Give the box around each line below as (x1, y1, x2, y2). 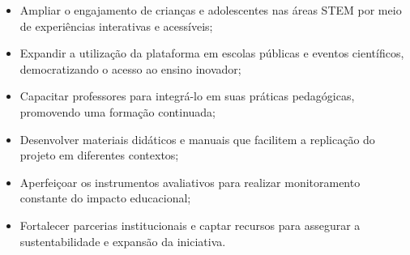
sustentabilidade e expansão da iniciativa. (19, 232, 226, 249)
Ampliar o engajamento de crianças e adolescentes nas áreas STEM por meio (19, 2, 402, 18)
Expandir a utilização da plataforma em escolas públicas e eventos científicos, (19, 45, 404, 62)
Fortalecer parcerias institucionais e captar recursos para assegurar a (19, 216, 361, 233)
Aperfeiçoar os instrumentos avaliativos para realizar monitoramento (19, 173, 361, 190)
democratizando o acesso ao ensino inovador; (19, 60, 241, 77)
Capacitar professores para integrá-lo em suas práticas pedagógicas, (19, 87, 355, 104)
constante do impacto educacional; (19, 189, 191, 206)
